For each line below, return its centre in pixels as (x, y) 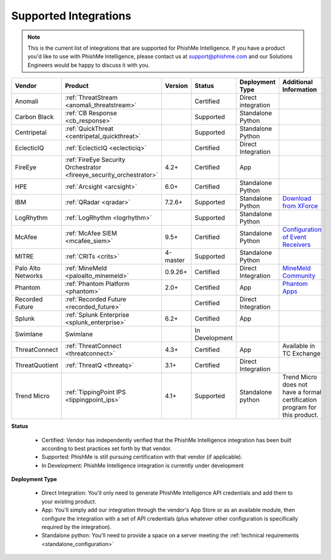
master (175, 260)
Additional (298, 82)
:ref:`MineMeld (86, 268)
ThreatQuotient (37, 365)
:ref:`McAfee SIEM (91, 234)
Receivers (296, 245)
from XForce (300, 206)
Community (299, 276)
